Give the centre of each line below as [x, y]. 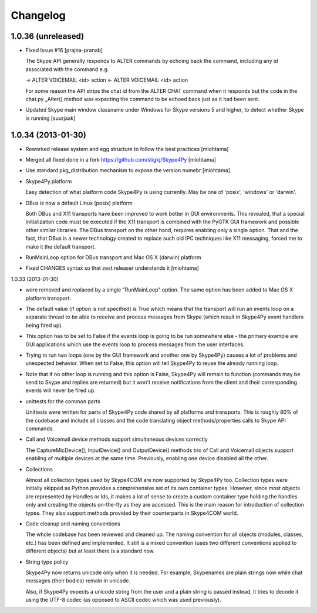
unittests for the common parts [63, 401]
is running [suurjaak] [50, 118]
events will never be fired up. [61, 390]
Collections [39, 469]
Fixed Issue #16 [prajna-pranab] [64, 51]
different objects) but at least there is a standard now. [90, 551]
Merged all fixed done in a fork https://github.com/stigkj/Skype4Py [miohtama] [121, 160]
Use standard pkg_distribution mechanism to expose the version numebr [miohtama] [128, 170]
